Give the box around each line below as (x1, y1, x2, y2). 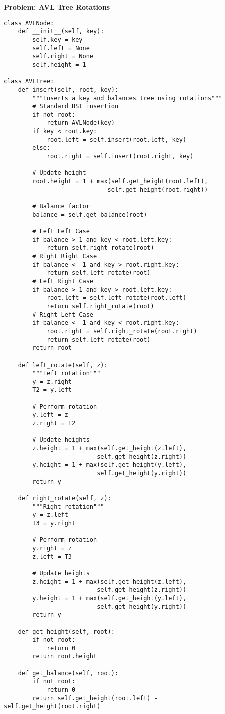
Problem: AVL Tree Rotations (4, 2, 110, 12)
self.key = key (32, 36, 83, 43)
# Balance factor (32, 203, 90, 210)
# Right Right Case (32, 252, 97, 260)
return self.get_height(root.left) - (32, 694, 158, 702)
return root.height (32, 653, 97, 660)
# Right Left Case (32, 311, 93, 318)
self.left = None (32, 44, 90, 52)
